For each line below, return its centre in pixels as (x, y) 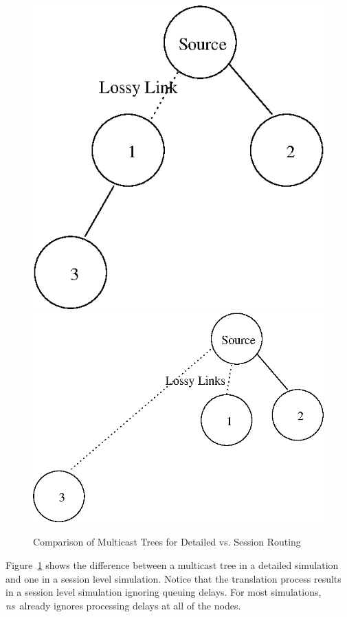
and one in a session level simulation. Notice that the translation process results (173, 578)
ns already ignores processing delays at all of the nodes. (123, 605)
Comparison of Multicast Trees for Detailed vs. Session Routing (167, 542)
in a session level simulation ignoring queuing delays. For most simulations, (164, 592)
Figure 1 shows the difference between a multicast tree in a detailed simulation (172, 564)
